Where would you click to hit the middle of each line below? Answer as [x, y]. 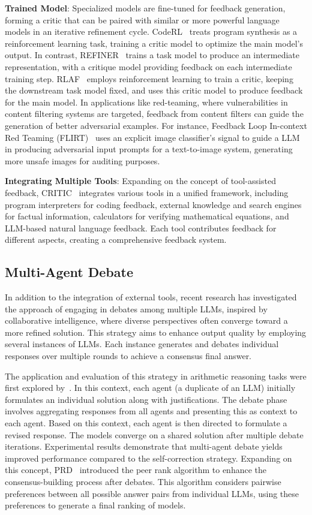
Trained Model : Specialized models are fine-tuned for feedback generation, [145, 8]
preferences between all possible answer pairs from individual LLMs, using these [152, 493]
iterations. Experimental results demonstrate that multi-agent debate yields [144, 446]
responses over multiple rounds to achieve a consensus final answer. [128, 356]
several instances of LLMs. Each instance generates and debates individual [142, 344]
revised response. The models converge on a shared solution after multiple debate [154, 434]
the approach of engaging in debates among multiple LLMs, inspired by [136, 308]
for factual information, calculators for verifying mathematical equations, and [147, 216]
